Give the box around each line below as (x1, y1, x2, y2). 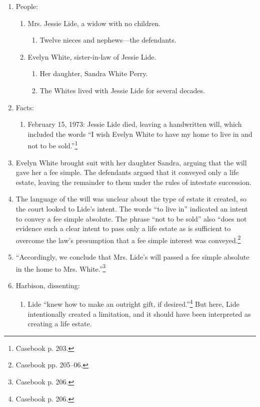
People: (15, 1, 38, 11)
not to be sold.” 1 (27, 139, 78, 150)
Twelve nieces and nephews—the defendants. (39, 35, 176, 45)
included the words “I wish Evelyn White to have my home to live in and (27, 128, 252, 139)
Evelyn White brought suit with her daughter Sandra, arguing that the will (15, 157, 247, 167)
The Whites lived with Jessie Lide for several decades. (39, 85, 205, 95)
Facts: (15, 102, 34, 112)
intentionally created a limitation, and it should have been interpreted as (27, 308, 251, 319)
